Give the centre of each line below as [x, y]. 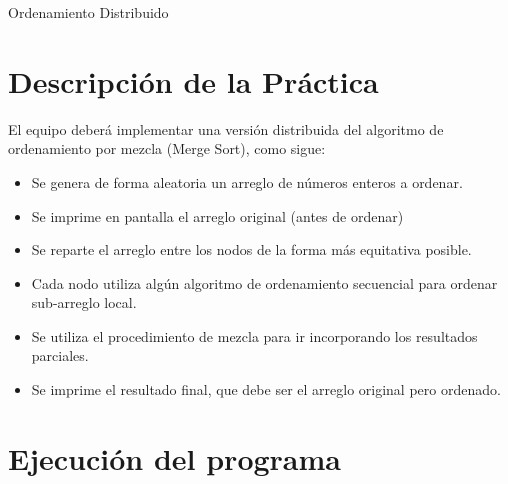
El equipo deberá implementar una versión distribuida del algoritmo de [226, 128]
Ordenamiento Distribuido [88, 12]
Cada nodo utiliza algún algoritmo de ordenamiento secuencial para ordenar [264, 282]
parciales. [60, 355]
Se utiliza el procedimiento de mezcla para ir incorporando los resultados [254, 335]
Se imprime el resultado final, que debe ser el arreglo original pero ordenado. [266, 389]
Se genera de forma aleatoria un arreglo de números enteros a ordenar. [247, 181]
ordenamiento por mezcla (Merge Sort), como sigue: [167, 148]
